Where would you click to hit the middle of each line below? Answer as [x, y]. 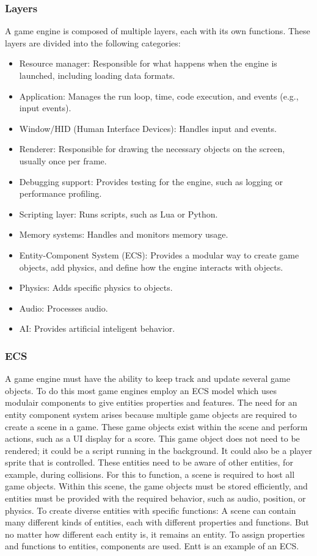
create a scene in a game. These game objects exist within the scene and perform [156, 426]
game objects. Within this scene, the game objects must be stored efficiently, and [156, 486]
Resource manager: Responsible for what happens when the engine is [148, 63]
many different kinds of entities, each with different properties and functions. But [157, 522]
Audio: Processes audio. [64, 308]
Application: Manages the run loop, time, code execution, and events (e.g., [159, 96]
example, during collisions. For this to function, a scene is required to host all [150, 474]
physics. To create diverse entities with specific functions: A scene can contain [151, 510]
